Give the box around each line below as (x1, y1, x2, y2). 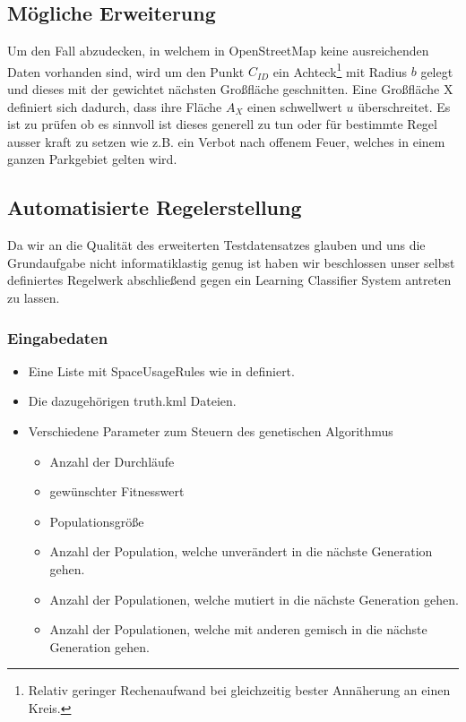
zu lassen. (7, 288, 60, 306)
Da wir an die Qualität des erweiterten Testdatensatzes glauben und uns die (7, 236, 426, 254)
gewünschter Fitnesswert (49, 482, 185, 501)
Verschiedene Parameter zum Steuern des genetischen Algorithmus (28, 422, 393, 440)
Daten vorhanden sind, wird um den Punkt (7, 62, 245, 81)
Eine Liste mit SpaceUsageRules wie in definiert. (28, 361, 295, 380)
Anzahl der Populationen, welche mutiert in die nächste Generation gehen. (49, 589, 459, 608)
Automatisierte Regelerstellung (7, 193, 302, 221)
